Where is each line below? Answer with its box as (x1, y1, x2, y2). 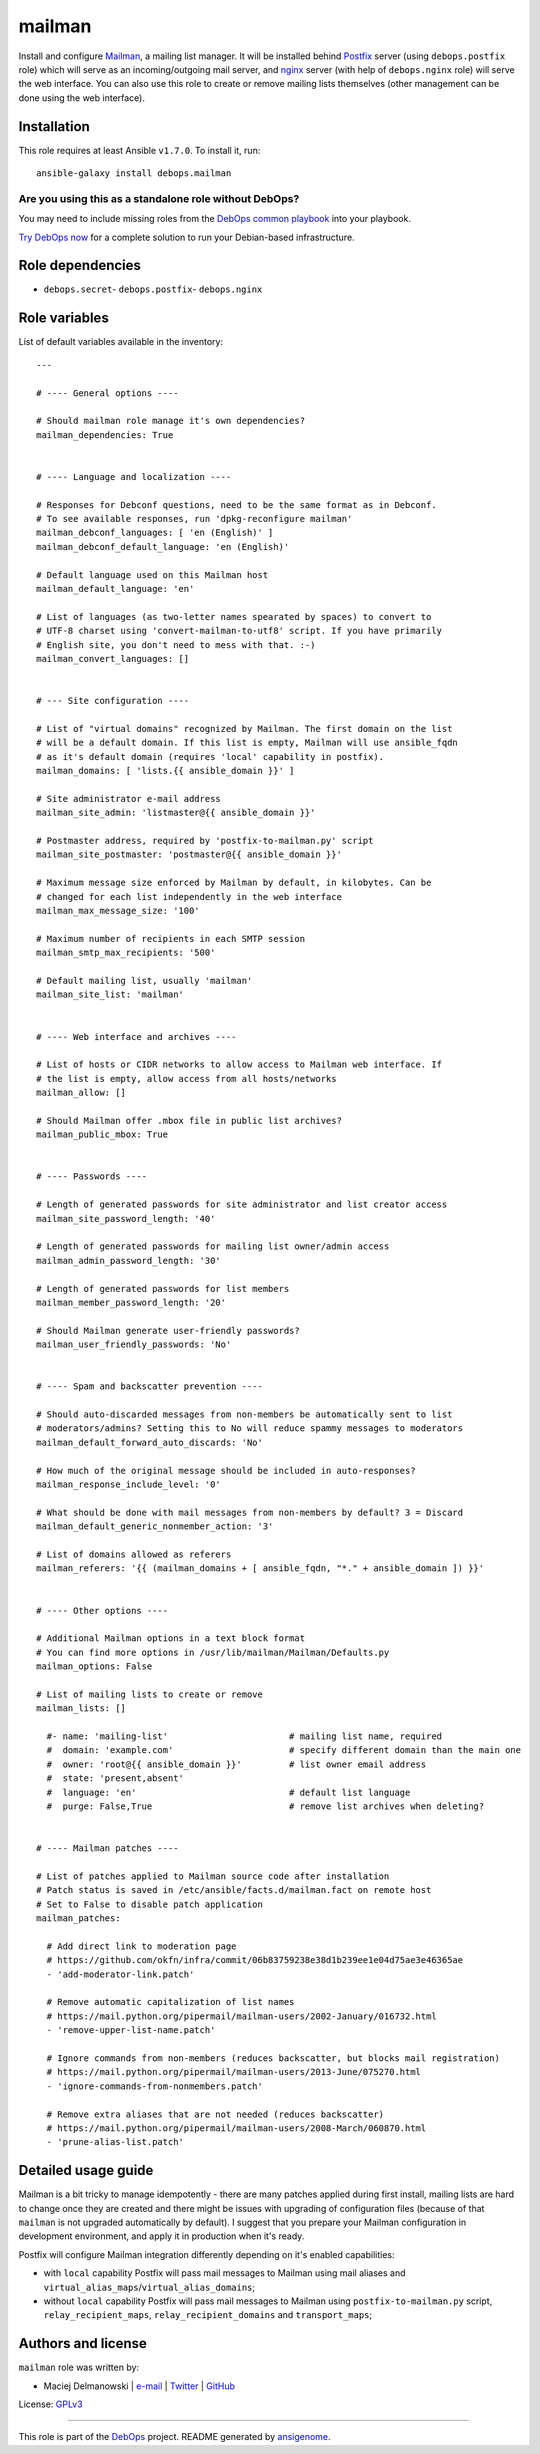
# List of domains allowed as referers (36, 1548, 232, 1560)
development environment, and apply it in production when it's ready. (18, 2230, 305, 2242)
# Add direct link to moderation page (46, 1940, 237, 1952)
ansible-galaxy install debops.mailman (36, 168, 232, 179)
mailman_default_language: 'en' (36, 583, 195, 594)
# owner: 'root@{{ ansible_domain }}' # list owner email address (46, 1758, 427, 1770)
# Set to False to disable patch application (36, 1898, 264, 1910)
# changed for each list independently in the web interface (36, 891, 342, 902)
